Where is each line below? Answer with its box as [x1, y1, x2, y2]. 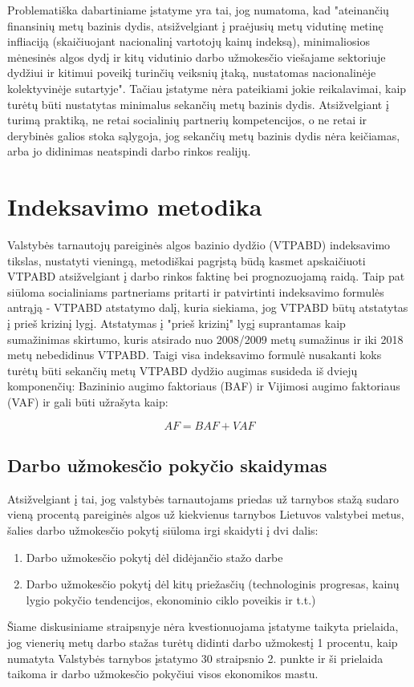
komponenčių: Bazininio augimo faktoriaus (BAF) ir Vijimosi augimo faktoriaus [7, 378, 400, 394]
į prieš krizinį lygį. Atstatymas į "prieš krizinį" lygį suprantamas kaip [7, 315, 346, 332]
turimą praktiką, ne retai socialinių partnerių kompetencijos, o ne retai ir [7, 111, 367, 128]
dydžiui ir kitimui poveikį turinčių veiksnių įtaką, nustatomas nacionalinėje [7, 64, 376, 81]
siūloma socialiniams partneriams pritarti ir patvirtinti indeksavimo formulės [7, 283, 384, 300]
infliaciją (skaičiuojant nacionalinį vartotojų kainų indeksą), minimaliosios [7, 33, 370, 50]
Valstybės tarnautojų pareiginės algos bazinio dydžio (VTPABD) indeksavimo [7, 236, 391, 253]
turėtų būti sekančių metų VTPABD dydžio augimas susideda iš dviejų [7, 362, 358, 378]
